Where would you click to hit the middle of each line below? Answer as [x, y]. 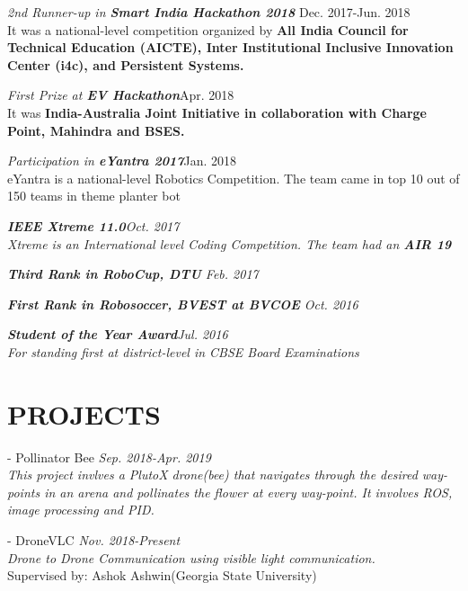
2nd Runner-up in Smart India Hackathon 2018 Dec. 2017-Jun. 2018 [209, 12]
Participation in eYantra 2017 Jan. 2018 [122, 161]
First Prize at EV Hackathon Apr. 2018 [121, 95]
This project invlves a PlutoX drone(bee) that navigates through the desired [212, 475]
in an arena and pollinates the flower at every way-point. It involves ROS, [248, 492]
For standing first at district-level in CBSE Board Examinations [183, 351]
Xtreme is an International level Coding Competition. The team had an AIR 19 [230, 243]
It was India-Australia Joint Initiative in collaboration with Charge [217, 112]
